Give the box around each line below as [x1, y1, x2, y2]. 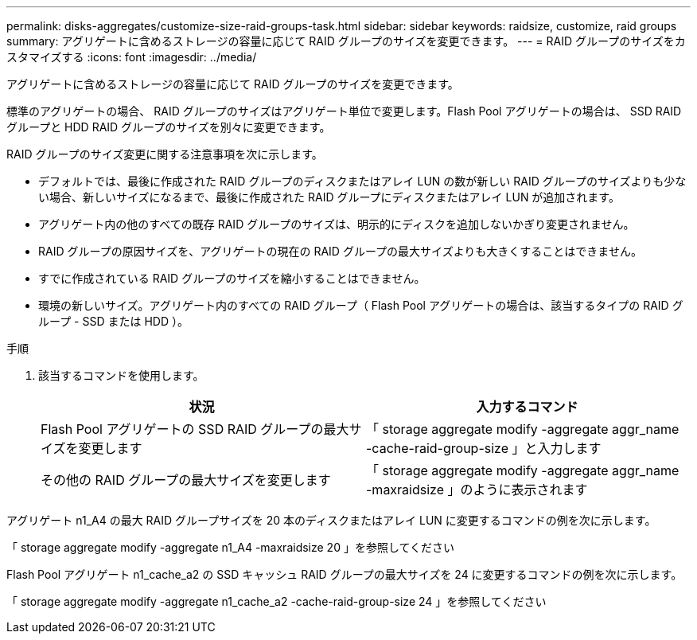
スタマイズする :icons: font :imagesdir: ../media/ [6, 50, 257, 64]
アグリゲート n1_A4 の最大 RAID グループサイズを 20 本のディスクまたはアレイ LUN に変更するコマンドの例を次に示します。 [6, 513, 656, 527]
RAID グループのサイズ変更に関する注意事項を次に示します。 [6, 147, 323, 161]
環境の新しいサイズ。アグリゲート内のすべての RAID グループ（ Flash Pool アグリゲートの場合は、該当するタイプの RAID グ [38, 299, 683, 312]
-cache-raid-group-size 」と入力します [366, 440, 602, 456]
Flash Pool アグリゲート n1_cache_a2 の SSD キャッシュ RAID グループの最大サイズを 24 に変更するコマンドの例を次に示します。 [6, 568, 683, 581]
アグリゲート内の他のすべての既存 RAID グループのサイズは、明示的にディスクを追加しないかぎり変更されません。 [38, 217, 635, 231]
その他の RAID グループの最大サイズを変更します [41, 472, 331, 488]
